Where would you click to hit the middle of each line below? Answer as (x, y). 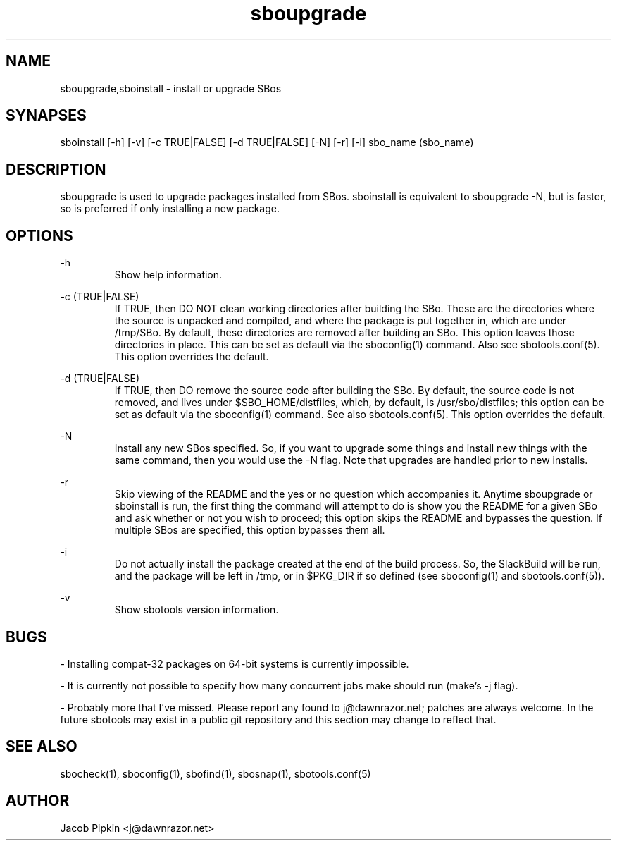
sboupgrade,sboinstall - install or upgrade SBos (171, 88)
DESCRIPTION (56, 169)
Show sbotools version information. (197, 610)
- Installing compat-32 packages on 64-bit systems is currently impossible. (235, 663)
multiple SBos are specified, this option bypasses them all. (250, 530)
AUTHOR (38, 801)
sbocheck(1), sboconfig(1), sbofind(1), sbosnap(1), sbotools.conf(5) (216, 773)
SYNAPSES (46, 116)
